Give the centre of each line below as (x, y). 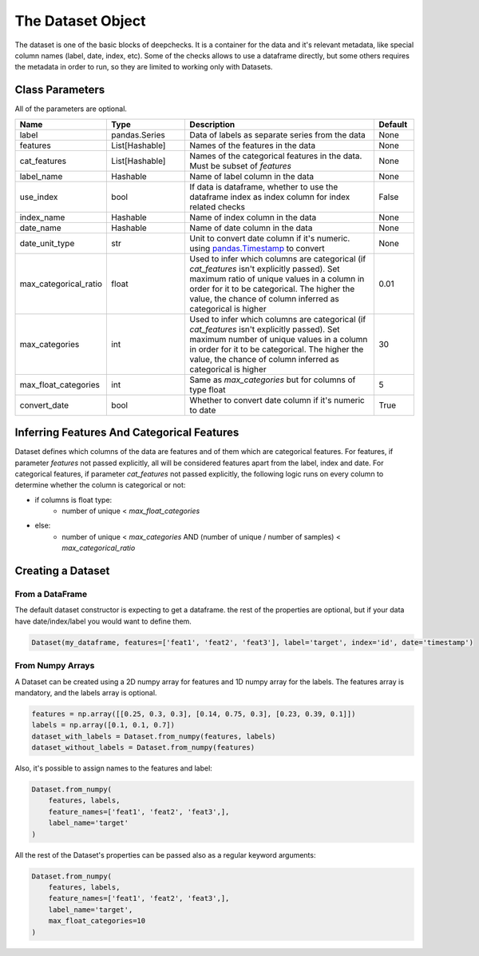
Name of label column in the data (252, 176)
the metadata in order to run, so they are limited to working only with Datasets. (144, 67)
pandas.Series (138, 134)
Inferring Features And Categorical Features (127, 433)
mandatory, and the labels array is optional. (86, 692)
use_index (39, 197)
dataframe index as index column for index (270, 197)
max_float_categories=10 (97, 921)
